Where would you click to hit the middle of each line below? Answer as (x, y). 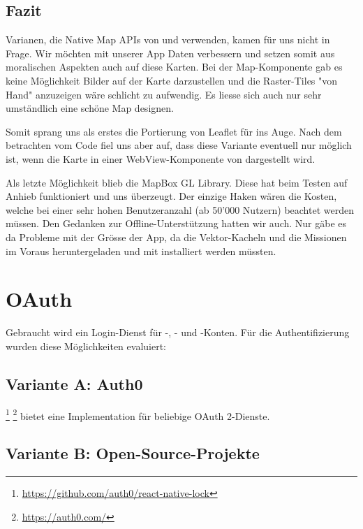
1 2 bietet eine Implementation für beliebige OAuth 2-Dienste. (138, 414)
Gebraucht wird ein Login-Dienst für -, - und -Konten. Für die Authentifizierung (178, 332)
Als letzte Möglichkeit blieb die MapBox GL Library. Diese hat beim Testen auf (177, 182)
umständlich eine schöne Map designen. (90, 108)
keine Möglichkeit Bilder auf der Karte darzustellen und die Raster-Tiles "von (172, 80)
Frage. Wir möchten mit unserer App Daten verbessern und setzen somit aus (170, 53)
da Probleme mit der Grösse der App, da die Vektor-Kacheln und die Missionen (176, 237)
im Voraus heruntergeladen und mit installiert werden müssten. (141, 251)
